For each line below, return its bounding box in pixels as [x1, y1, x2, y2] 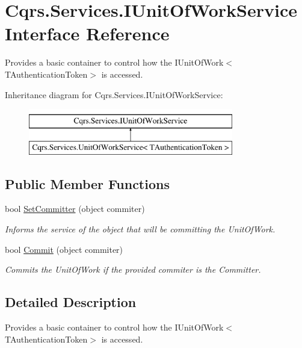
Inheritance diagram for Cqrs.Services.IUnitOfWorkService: [5, 88, 223, 101]
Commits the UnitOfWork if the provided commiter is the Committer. [5, 263, 261, 276]
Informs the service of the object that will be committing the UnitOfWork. [5, 223, 276, 235]
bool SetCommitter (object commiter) [5, 202, 145, 215]
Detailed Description [5, 293, 137, 311]
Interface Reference [5, 21, 170, 46]
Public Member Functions [5, 174, 170, 193]
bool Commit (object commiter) [5, 243, 123, 255]
